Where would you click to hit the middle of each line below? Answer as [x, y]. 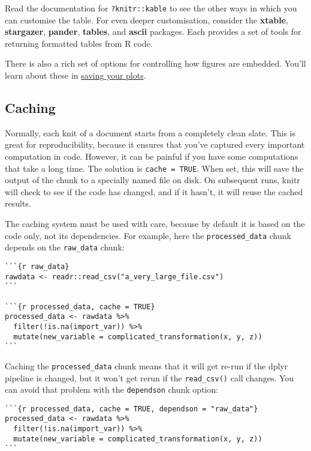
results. [18, 203]
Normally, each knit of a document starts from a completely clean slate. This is [150, 132]
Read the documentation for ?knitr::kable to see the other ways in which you [151, 8]
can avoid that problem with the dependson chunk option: [112, 389]
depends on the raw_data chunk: [65, 247]
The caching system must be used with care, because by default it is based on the [155, 224]
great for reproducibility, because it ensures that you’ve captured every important [155, 144]
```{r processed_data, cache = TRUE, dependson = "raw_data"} [132, 409]
